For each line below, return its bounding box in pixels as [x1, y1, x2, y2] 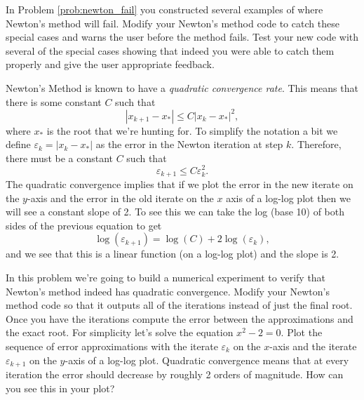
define [6, 137, 31, 152]
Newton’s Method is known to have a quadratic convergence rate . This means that [6, 80, 358, 95]
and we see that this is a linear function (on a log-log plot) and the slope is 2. [6, 246, 339, 261]
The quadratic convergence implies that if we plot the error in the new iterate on [6, 176, 353, 191]
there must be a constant [6, 150, 114, 165]
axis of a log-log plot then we [226, 190, 351, 205]
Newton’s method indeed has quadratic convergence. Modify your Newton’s [6, 284, 330, 298]
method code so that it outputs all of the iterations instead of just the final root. [6, 298, 353, 312]
